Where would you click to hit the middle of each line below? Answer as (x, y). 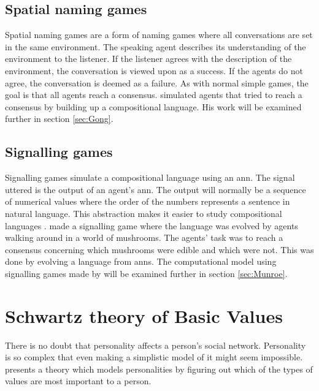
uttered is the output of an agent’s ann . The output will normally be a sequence (156, 189)
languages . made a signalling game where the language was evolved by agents (152, 225)
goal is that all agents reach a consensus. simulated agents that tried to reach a (154, 95)
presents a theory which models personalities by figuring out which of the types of (159, 369)
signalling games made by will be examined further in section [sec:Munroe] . (146, 273)
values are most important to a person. (78, 381)
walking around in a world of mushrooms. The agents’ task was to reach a (144, 237)
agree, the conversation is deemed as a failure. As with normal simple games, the (157, 82)
